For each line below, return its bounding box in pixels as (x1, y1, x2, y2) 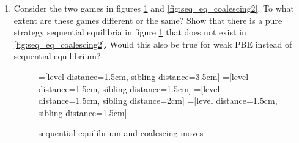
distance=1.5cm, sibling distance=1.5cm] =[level (38, 82, 220, 95)
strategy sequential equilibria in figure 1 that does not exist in (13, 26, 246, 38)
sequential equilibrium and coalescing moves (38, 127, 204, 139)
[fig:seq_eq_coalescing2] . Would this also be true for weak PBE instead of (13, 37, 292, 50)
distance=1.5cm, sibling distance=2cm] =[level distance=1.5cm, (38, 94, 278, 107)
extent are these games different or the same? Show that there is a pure (13, 13, 282, 26)
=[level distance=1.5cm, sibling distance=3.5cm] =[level (38, 70, 249, 82)
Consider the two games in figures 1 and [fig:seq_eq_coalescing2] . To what (13, 2, 294, 14)
